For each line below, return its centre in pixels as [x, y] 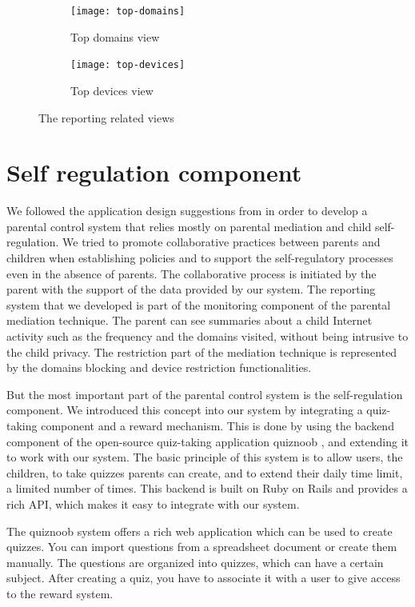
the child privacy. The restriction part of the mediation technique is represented [202, 351]
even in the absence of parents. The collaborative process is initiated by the [192, 273]
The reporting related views [106, 117]
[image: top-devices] [128, 65]
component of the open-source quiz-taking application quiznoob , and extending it [208, 441]
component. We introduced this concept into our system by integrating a [185, 410]
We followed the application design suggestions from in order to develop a [187, 211]
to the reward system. [60, 593]
